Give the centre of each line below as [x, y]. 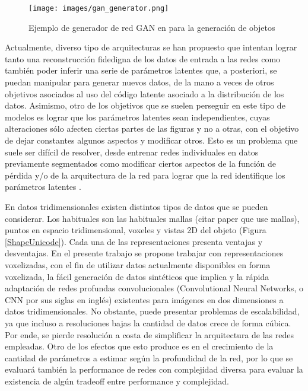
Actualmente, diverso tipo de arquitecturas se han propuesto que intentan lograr [151, 47]
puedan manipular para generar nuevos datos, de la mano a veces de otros [139, 82]
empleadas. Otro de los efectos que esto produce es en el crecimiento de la [139, 346]
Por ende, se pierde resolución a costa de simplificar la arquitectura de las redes [150, 334]
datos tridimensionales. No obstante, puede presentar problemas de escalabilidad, [152, 311]
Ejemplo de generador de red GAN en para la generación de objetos [152, 27]
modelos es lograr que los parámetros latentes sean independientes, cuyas [137, 117]
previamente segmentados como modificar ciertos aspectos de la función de [141, 163]
